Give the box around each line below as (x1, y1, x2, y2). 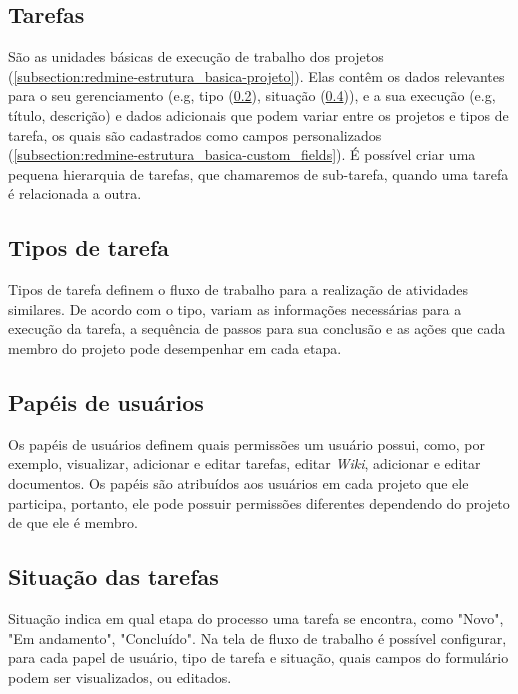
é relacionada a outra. (8, 183, 142, 204)
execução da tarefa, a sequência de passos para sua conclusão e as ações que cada (8, 318, 506, 339)
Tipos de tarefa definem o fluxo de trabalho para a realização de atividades (8, 279, 468, 300)
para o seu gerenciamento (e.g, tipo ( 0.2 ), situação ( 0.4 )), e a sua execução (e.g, (8, 85, 496, 106)
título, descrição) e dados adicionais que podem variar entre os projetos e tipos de (8, 104, 509, 125)
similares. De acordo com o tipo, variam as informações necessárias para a (8, 298, 462, 319)
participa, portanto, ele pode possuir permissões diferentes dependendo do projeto (8, 492, 510, 513)
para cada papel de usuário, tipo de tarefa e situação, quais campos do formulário (8, 647, 509, 668)
